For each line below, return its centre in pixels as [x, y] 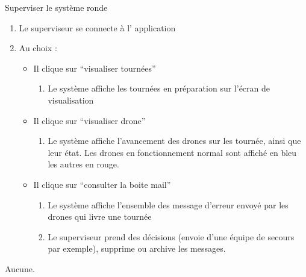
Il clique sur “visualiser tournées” [95, 68]
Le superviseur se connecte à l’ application [97, 27]
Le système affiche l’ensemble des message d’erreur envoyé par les [168, 204]
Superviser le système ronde [56, 7]
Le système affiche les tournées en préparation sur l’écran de [159, 88]
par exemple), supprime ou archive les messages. [137, 248]
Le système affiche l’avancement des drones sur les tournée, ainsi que [174, 141]
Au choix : [38, 48]
